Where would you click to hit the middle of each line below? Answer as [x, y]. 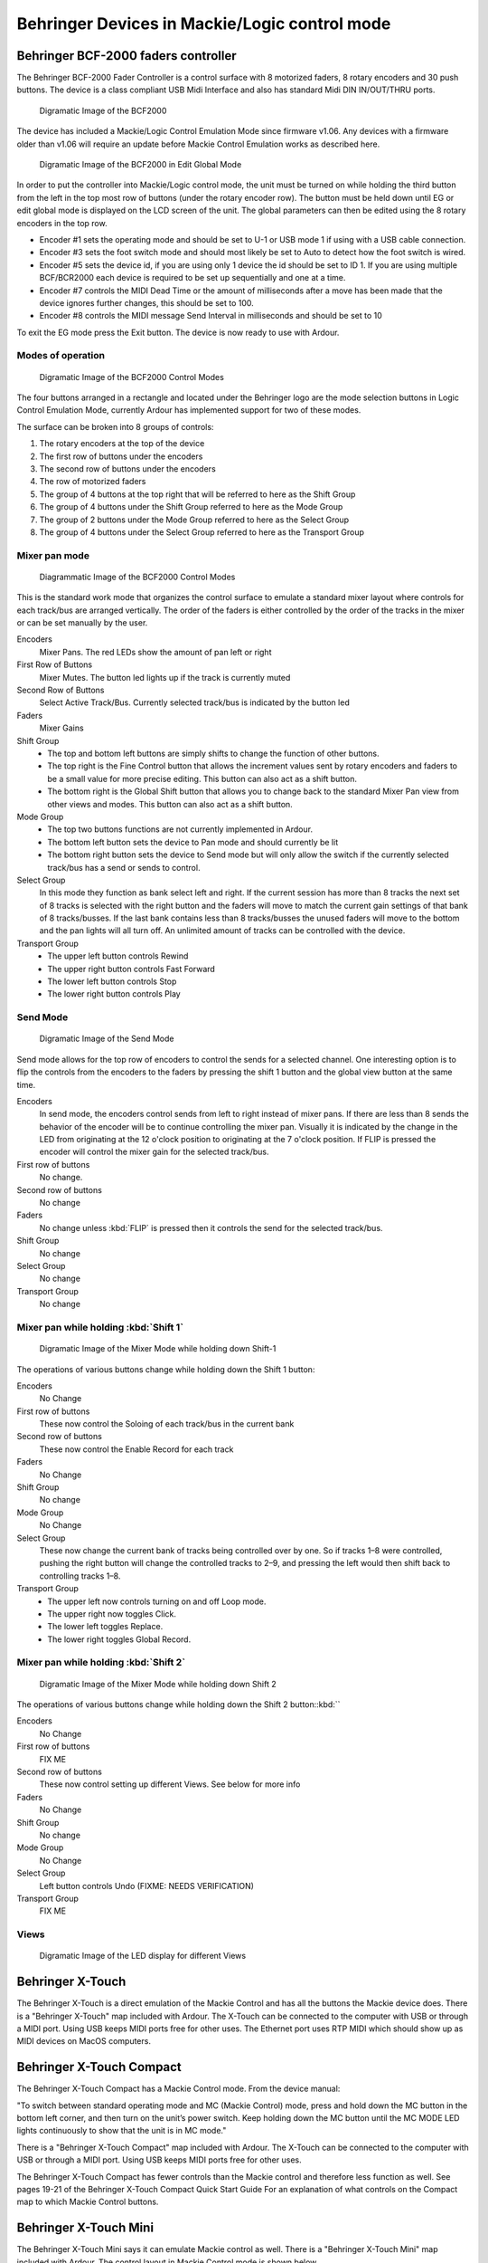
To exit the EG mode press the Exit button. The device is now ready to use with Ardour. [178, 332]
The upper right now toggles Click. [112, 1614]
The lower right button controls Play [114, 994]
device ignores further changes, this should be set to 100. [147, 302]
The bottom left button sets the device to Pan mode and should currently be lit [193, 842]
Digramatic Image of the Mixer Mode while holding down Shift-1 [158, 1349]
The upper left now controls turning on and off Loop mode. [157, 1601]
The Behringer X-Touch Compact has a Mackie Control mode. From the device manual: [178, 2089]
